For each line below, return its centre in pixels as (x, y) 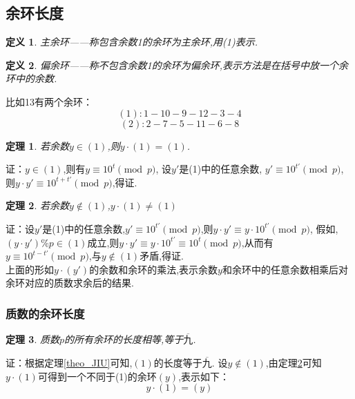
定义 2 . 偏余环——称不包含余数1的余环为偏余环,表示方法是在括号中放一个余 (177, 65)
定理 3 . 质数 (32, 339)
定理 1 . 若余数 (37, 145)
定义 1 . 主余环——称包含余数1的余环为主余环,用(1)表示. (132, 42)
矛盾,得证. (162, 256)
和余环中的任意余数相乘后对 (285, 269)
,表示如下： (204, 376)
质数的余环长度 (45, 313)
